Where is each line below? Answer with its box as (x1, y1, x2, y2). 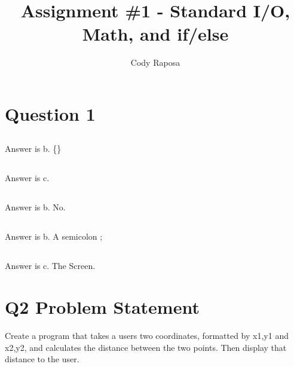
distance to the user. (5, 353, 79, 365)
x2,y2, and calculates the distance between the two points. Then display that (5, 341, 287, 353)
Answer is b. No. (5, 201, 66, 213)
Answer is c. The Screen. (5, 259, 96, 272)
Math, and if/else (82, 22, 229, 46)
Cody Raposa (130, 56, 180, 69)
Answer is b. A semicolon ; (5, 230, 103, 243)
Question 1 (5, 101, 96, 126)
